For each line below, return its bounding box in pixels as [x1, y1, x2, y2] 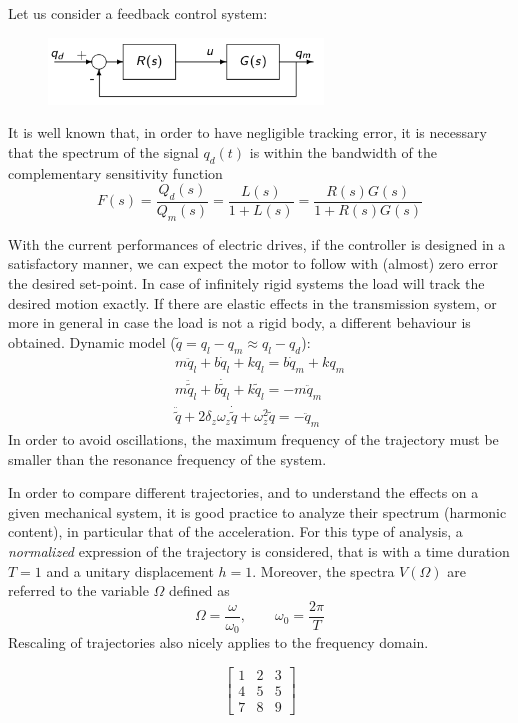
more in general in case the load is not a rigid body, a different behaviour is [8, 312, 471, 333]
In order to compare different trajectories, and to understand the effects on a [8, 482, 479, 503]
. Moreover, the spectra [252, 560, 395, 581]
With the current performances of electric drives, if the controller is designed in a [8, 233, 506, 254]
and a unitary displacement [46, 560, 214, 581]
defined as [169, 580, 230, 601]
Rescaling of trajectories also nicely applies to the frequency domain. [8, 632, 429, 653]
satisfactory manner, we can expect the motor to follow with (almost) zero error [8, 253, 499, 274]
